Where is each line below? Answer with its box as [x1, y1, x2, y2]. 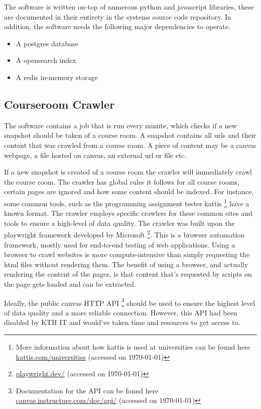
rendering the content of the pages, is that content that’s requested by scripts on [4, 269, 252, 279]
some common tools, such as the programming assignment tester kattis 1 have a [4, 196, 249, 208]
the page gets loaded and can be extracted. [4, 278, 136, 289]
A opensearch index [16, 55, 76, 65]
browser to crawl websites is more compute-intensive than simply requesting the [4, 249, 250, 260]
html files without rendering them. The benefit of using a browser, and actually [4, 259, 248, 269]
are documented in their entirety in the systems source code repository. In [4, 11, 231, 22]
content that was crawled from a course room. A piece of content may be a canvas [4, 139, 256, 150]
